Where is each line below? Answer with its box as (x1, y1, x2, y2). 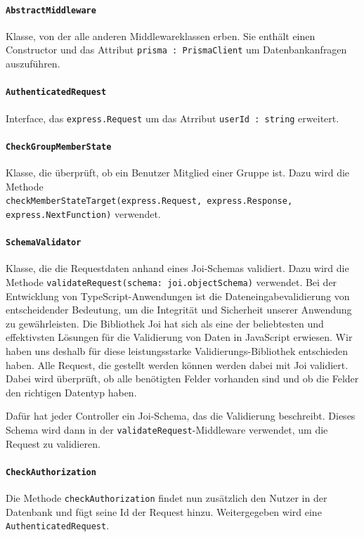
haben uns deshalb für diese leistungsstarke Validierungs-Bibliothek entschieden (6, 344, 349, 358)
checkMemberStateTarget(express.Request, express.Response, (6, 196, 293, 207)
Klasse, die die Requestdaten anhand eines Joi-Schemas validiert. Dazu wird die (6, 261, 349, 276)
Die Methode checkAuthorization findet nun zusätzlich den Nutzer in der (6, 491, 327, 505)
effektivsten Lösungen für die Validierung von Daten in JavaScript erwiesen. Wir (6, 330, 353, 344)
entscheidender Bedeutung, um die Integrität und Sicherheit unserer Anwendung (6, 302, 352, 317)
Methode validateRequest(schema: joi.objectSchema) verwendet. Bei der (6, 275, 337, 290)
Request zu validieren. (6, 436, 100, 451)
